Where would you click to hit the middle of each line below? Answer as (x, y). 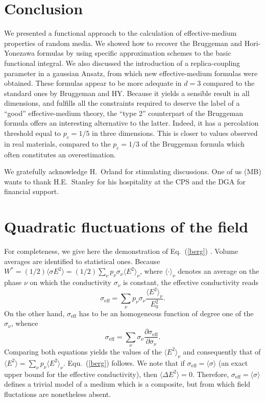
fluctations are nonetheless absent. (58, 394)
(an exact (233, 362)
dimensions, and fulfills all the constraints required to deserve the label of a (122, 103)
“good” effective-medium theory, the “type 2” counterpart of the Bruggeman (124, 113)
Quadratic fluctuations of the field (126, 227)
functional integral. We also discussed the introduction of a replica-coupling (122, 63)
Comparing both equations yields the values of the (83, 351)
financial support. (32, 191)
